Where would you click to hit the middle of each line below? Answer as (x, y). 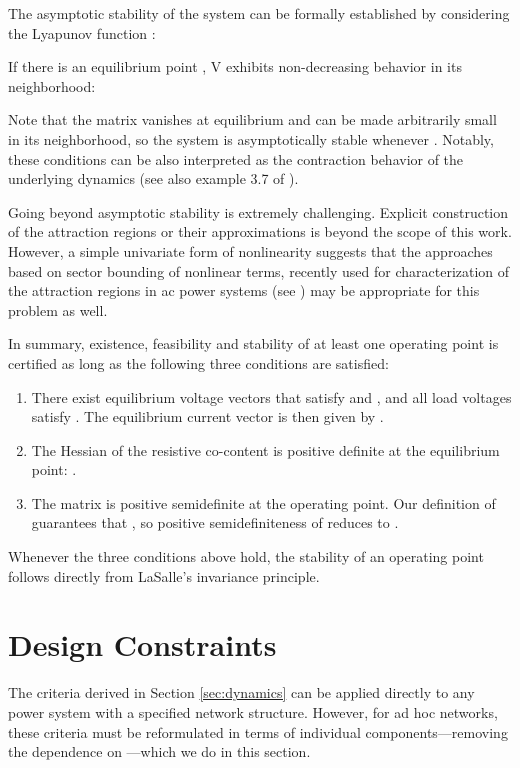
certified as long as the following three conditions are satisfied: (198, 362)
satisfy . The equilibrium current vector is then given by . (207, 416)
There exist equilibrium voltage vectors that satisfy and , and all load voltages (271, 396)
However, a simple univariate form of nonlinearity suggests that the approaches (250, 250)
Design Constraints (142, 644)
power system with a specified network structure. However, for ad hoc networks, (253, 711)
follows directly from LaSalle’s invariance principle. (164, 575)
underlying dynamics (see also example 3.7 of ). (153, 178)
